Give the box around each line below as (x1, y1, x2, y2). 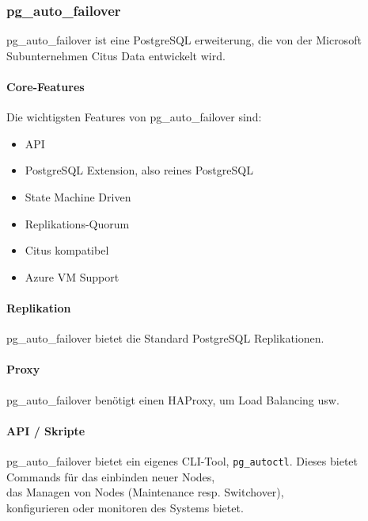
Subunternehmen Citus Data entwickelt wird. (6, 47, 226, 63)
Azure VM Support (25, 268, 120, 285)
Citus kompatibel (25, 242, 109, 259)
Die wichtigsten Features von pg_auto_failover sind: (6, 109, 262, 125)
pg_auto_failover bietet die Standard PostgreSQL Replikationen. (6, 330, 324, 347)
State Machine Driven (25, 188, 131, 205)
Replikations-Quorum (25, 215, 130, 232)
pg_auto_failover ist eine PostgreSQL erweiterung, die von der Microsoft (6, 32, 362, 48)
